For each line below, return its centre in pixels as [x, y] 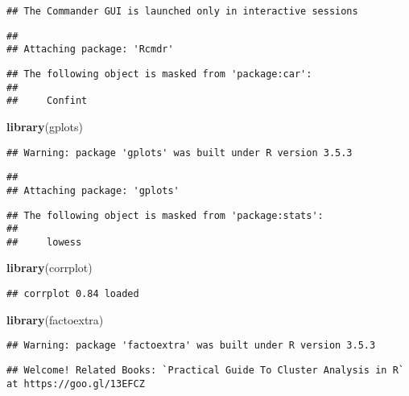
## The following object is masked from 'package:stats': [165, 215]
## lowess [44, 242]
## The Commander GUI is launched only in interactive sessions [182, 11]
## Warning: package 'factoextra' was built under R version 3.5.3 [191, 346]
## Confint [47, 101]
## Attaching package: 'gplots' [93, 190]
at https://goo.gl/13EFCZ [76, 384]
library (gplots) [45, 126]
